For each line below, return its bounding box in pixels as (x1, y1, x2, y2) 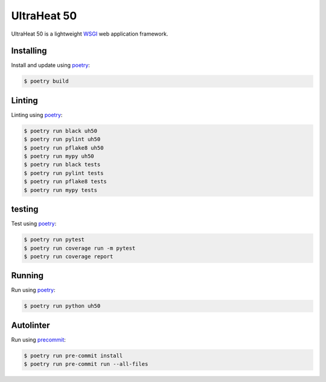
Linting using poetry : (11, 111, 63, 118)
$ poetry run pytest (24, 236, 85, 243)
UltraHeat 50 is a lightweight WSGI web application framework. (11, 30, 168, 37)
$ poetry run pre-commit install (24, 352, 123, 359)
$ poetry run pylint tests (24, 170, 104, 176)
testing (11, 204, 39, 214)
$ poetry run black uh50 (24, 127, 98, 134)
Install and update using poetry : (11, 62, 91, 69)
